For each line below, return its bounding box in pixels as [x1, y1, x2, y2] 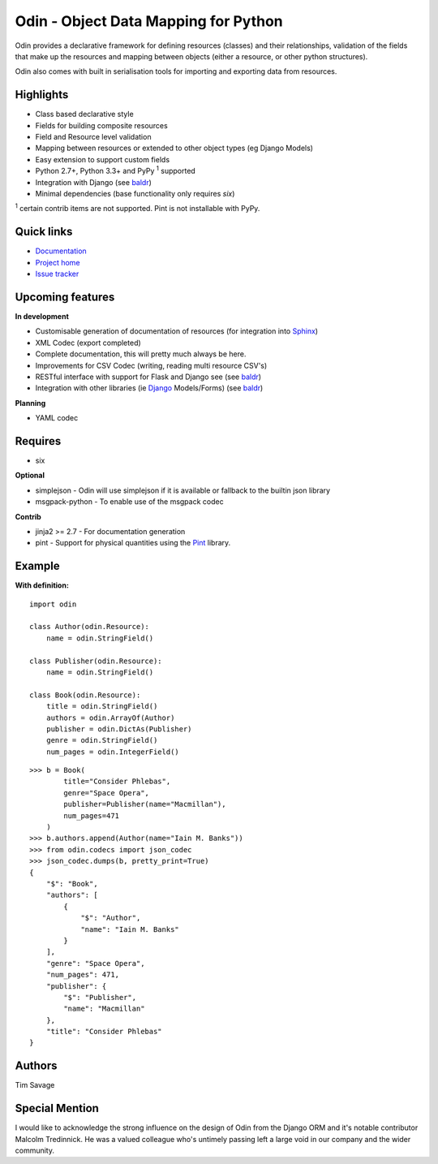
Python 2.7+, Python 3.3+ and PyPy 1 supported [35, 165, 196, 176]
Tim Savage [15, 1080, 55, 1090]
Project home [35, 257, 80, 267]
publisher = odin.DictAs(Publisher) [45, 724, 192, 734]
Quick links [15, 225, 73, 239]
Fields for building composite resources [35, 120, 168, 130]
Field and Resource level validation [35, 132, 152, 142]
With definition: [15, 580, 69, 590]
